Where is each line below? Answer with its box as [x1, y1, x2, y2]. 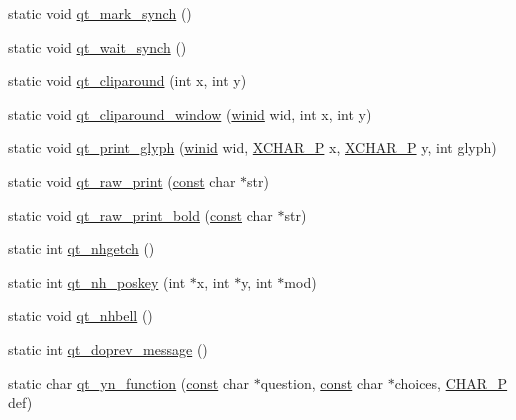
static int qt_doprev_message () [8, 338, 208, 359]
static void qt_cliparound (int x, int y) [8, 70, 247, 91]
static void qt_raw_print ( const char [8, 170, 236, 191]
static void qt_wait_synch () [8, 36, 187, 57]
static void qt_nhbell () [8, 305, 153, 326]
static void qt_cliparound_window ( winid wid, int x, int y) [8, 103, 372, 124]
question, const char [260, 372, 383, 393]
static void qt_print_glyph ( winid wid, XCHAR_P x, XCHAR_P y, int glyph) [8, 137, 497, 158]
